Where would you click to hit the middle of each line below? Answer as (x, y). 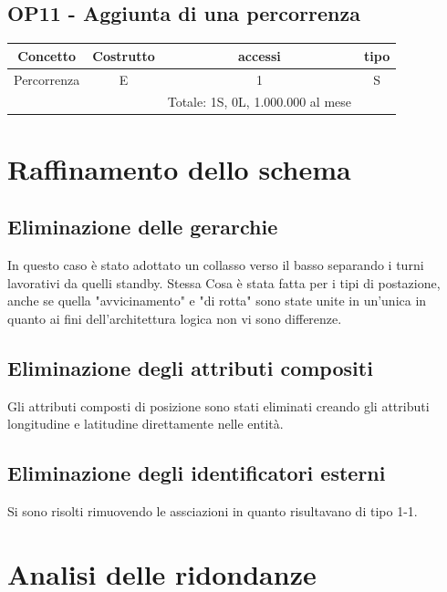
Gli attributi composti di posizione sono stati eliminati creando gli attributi (218, 405)
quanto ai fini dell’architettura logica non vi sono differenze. (175, 318)
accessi (260, 55)
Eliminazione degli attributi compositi (190, 367)
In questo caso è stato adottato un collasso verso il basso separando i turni (216, 265)
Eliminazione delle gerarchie (143, 227)
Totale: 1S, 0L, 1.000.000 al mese (260, 102)
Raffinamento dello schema (179, 168)
